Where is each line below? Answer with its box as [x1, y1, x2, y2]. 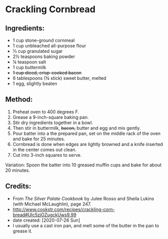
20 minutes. [5, 167, 30, 173]
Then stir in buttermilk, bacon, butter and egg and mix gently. [12, 125, 141, 131]
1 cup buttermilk [12, 65, 47, 70]
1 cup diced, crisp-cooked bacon [12, 70, 82, 76]
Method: [5, 95, 33, 104]
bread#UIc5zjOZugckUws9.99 [12, 212, 77, 218]
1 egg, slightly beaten [12, 80, 57, 86]
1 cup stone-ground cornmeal [12, 37, 75, 43]
